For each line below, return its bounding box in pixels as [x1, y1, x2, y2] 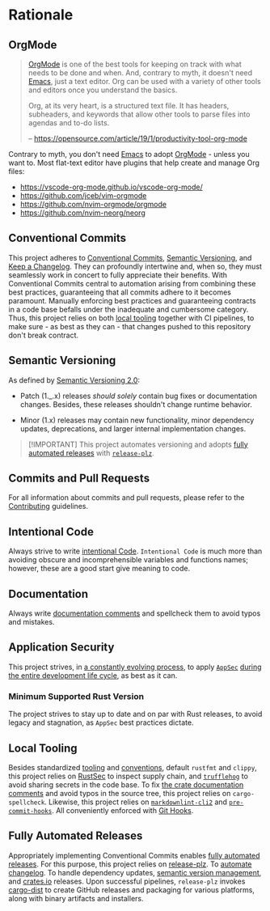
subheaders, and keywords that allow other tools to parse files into [27, 109, 251, 119]
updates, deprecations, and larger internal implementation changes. [19, 423, 247, 434]
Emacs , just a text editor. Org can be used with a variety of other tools [27, 77, 261, 86]
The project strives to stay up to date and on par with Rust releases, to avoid [8, 710, 263, 719]
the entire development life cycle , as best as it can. [8, 670, 178, 680]
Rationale [8, 6, 74, 24]
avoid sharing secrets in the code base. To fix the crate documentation [8, 779, 244, 790]
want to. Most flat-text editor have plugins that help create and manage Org [8, 158, 260, 167]
